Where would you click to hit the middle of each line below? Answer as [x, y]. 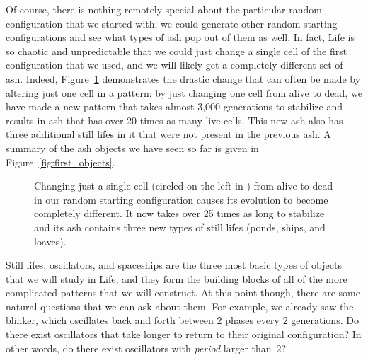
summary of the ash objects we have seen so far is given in [132, 147]
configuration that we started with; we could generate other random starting [172, 23]
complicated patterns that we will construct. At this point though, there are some [183, 292]
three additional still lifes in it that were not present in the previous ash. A [168, 134]
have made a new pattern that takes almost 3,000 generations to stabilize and [174, 106]
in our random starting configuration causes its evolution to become [181, 199]
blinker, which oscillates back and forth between [110, 320]
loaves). [50, 241]
